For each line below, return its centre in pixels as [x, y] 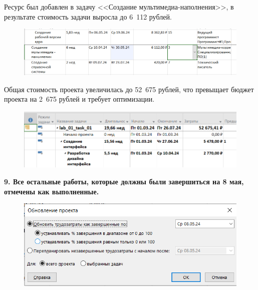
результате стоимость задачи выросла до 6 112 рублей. [88, 16]
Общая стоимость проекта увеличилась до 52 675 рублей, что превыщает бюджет [129, 89]
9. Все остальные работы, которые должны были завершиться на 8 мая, [124, 182]
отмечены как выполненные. [52, 191]
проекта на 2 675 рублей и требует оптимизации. [79, 99]
